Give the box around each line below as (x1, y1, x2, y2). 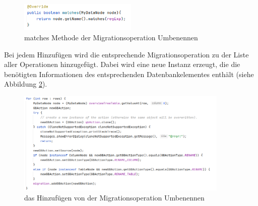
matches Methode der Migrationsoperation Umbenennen (24, 32, 198, 42)
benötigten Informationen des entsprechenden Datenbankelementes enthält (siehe (4, 68, 254, 79)
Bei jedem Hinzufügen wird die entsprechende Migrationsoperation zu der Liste (4, 49, 249, 59)
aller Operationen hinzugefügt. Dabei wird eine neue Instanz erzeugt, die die (4, 59, 240, 70)
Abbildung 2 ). (4, 79, 47, 89)
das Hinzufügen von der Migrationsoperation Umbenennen (24, 192, 205, 202)
